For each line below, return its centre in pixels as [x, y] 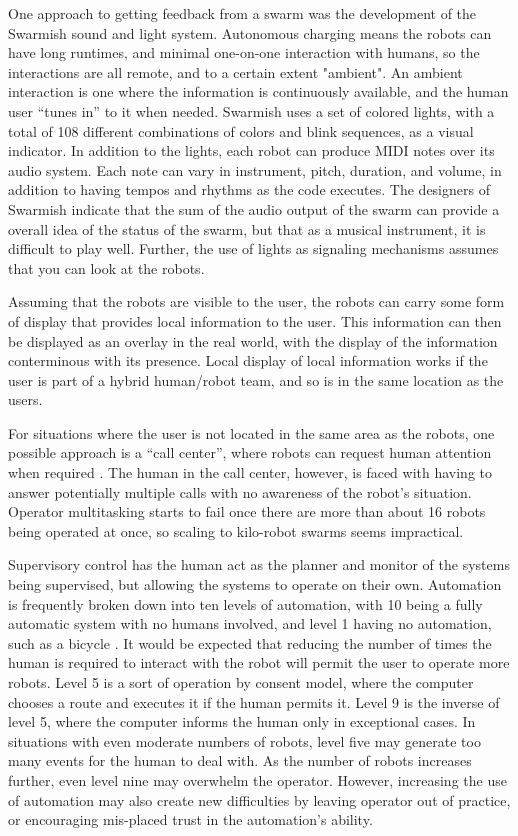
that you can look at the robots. [106, 267]
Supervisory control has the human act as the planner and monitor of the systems [259, 564]
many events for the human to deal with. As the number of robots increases [240, 760]
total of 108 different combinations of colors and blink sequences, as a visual [241, 130]
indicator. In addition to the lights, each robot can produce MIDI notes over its [251, 150]
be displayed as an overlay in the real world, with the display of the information [253, 340]
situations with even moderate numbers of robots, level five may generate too [244, 740]
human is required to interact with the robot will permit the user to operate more [259, 662]
